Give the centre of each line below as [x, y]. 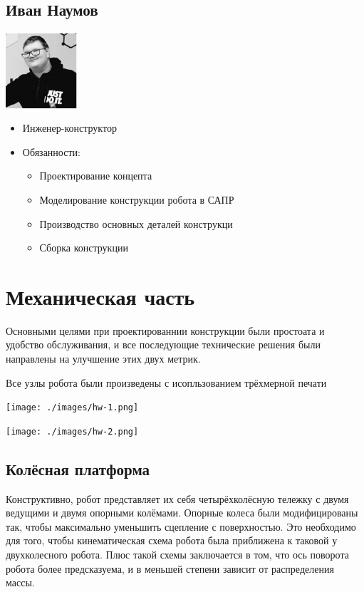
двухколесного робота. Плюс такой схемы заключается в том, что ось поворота [177, 555]
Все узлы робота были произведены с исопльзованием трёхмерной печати [166, 382]
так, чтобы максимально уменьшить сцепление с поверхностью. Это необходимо [181, 526]
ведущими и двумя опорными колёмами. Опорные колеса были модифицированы [182, 513]
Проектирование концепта [96, 176]
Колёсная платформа [78, 468]
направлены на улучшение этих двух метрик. [103, 358]
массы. [20, 582]
